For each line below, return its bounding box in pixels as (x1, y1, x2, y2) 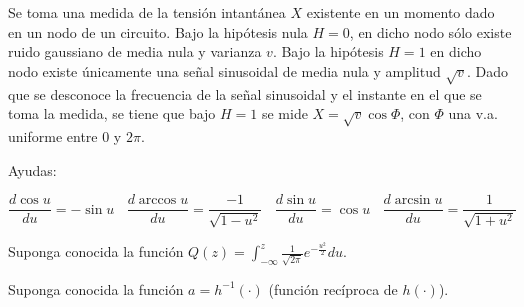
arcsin (394, 193, 431, 208)
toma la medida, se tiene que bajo (8, 103, 216, 124)
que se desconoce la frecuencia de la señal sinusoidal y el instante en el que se (8, 83, 482, 104)
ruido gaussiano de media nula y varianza (8, 41, 262, 62)
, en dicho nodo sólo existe (349, 21, 512, 42)
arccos (138, 193, 177, 208)
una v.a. (448, 103, 498, 124)
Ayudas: (8, 159, 57, 180)
